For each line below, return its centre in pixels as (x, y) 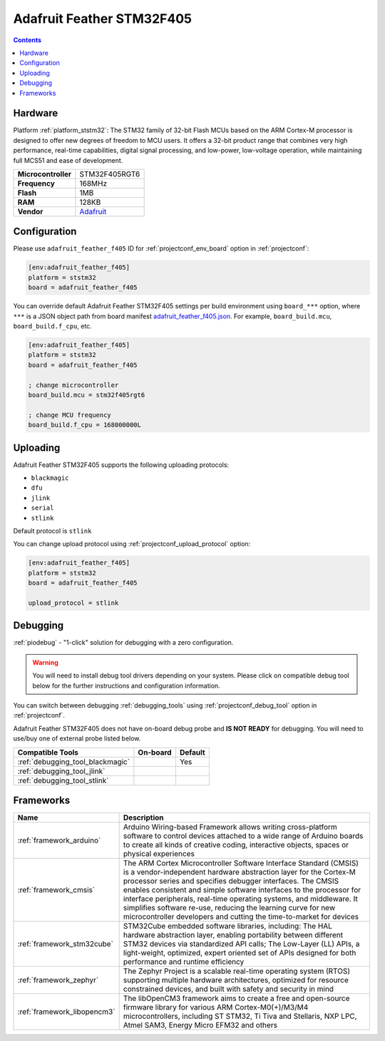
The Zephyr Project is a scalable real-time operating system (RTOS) (237, 971)
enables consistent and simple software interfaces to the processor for (242, 890)
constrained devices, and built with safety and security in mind (229, 989)
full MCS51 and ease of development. (68, 160)
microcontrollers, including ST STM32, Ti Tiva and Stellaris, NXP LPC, (240, 1016)
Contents (27, 40)
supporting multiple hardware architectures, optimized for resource (236, 980)
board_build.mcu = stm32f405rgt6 (87, 395)
